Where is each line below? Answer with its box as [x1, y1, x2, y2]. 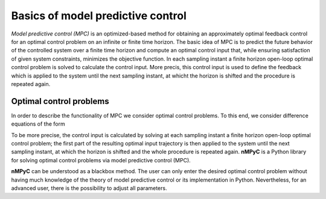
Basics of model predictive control [11, 9, 187, 22]
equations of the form [11, 120, 66, 127]
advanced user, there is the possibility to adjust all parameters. [11, 184, 167, 192]
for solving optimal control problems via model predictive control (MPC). [11, 156, 191, 164]
